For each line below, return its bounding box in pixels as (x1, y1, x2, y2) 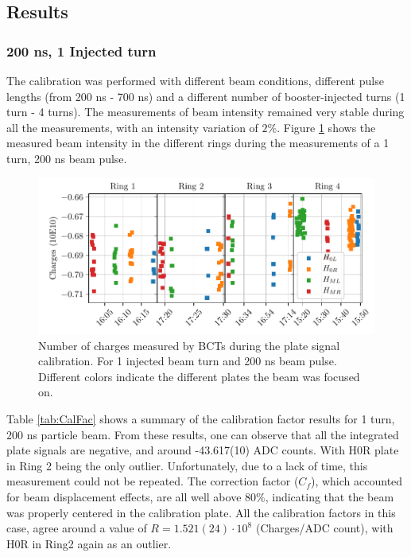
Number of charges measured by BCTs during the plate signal (38, 337, 340, 353)
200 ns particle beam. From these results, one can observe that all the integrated (6, 426, 399, 442)
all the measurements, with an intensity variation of (6, 119, 258, 135)
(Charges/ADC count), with (255, 520, 394, 536)
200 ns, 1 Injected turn (6, 41, 157, 60)
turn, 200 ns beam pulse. (6, 150, 127, 166)
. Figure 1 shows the (277, 119, 376, 135)
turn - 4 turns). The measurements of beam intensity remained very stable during (6, 103, 405, 120)
